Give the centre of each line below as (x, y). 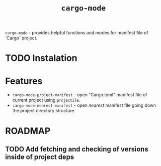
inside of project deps (40, 157)
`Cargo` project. (21, 38)
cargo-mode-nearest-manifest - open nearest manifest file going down (84, 105)
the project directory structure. (44, 111)
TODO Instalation (41, 58)
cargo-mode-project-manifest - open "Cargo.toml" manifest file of (80, 95)
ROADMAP (28, 131)
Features (24, 81)
